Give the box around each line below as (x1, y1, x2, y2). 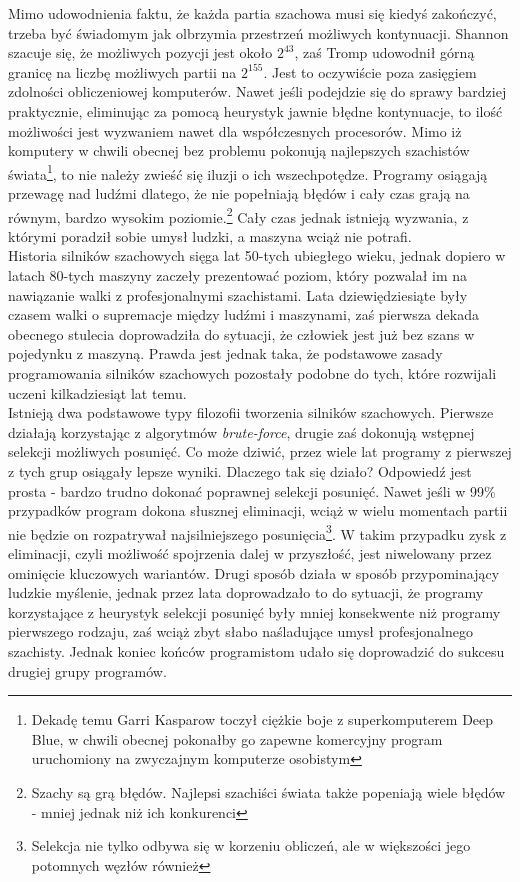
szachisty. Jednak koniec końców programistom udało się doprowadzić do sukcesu (8, 640, 505, 661)
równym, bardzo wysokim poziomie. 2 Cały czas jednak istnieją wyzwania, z (8, 203, 469, 227)
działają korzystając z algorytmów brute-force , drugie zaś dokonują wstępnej (8, 421, 475, 442)
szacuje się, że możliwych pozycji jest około (8, 42, 273, 63)
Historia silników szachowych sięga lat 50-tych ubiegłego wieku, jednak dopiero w (8, 245, 506, 266)
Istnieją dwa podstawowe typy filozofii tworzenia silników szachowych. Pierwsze (8, 402, 494, 423)
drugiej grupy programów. (8, 660, 167, 681)
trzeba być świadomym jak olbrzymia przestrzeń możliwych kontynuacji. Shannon (8, 22, 509, 43)
